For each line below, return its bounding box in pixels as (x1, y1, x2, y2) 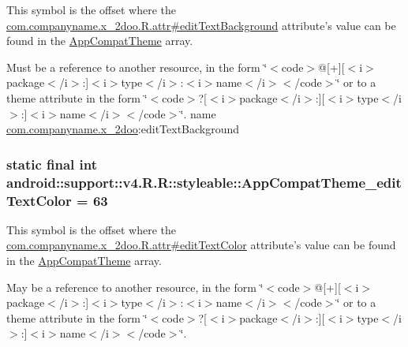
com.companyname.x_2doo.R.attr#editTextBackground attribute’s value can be (6, 17, 396, 33)
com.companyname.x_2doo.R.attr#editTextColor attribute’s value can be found (6, 237, 396, 253)
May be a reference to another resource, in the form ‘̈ (6, 278, 264, 295)
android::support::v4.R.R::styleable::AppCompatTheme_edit (6, 172, 402, 192)
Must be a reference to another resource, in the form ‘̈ (6, 58, 268, 75)
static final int (6, 154, 98, 173)
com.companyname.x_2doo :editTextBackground (6, 121, 240, 137)
